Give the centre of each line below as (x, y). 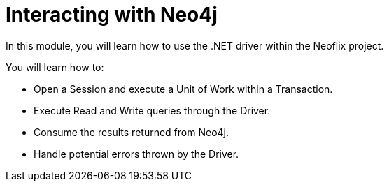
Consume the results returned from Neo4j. (131, 132)
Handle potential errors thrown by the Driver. (136, 154)
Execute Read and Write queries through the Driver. (152, 110)
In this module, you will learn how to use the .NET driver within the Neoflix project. (195, 45)
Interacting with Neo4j (112, 15)
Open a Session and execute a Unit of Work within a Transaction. (183, 89)
